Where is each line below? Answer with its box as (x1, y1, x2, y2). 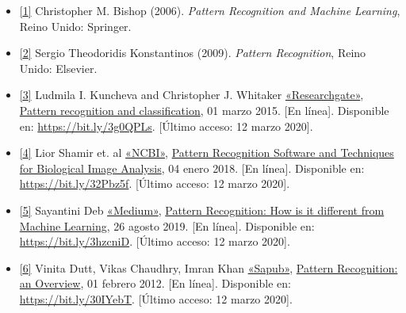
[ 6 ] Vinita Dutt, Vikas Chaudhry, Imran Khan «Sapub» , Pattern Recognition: (19, 259, 398, 276)
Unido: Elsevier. (19, 59, 98, 76)
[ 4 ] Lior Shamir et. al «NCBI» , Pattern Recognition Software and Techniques (19, 144, 394, 161)
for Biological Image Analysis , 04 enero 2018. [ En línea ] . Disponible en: (19, 159, 365, 176)
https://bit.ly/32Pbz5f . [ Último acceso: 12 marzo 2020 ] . (19, 175, 290, 192)
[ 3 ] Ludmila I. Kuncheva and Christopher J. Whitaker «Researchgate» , (19, 86, 364, 103)
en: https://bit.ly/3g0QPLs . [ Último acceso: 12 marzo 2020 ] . (19, 117, 313, 134)
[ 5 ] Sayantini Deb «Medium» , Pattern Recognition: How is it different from (19, 201, 385, 218)
